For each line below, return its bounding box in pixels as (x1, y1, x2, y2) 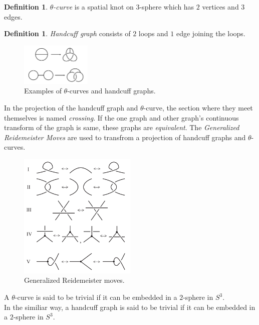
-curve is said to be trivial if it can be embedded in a (15, 292, 177, 302)
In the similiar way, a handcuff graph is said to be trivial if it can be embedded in (4, 301, 255, 312)
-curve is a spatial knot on (53, 2, 134, 12)
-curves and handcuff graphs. (67, 85, 156, 96)
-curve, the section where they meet (143, 102, 253, 113)
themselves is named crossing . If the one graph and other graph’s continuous (4, 112, 239, 123)
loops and (138, 28, 168, 39)
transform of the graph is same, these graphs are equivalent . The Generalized (4, 122, 239, 133)
